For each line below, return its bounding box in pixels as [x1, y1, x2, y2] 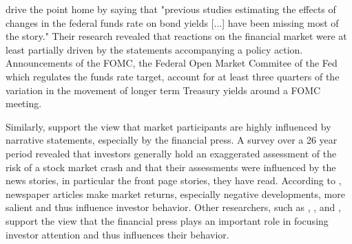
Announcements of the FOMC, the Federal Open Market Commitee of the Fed [6, 56, 338, 70]
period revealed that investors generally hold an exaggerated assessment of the [6, 146, 337, 160]
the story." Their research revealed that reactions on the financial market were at [6, 29, 347, 43]
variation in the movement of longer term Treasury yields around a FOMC [6, 82, 321, 97]
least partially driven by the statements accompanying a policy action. [6, 42, 303, 56]
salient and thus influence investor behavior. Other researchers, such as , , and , [6, 200, 341, 214]
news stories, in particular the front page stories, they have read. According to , [6, 173, 342, 188]
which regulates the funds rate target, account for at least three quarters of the [6, 69, 340, 83]
